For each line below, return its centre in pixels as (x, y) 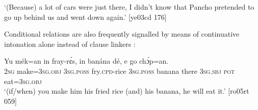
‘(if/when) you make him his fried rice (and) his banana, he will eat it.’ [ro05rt (127, 91)
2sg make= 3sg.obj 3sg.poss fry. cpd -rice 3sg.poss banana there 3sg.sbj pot (120, 71)
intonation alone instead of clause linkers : (70, 44)
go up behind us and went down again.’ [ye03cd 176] (85, 17)
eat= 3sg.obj (23, 81)
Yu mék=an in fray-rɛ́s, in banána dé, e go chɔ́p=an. (86, 61)
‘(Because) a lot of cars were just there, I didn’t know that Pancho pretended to (129, 7)
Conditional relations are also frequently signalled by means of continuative (122, 34)
